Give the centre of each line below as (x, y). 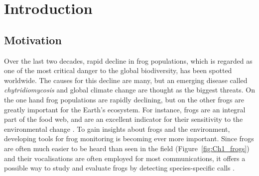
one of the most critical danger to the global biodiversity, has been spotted (118, 70)
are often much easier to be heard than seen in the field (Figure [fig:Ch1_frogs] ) (127, 148)
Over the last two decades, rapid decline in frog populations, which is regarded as (128, 60)
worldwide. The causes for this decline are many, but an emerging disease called (126, 80)
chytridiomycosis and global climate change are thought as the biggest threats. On (129, 90)
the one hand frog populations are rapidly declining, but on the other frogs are (124, 99)
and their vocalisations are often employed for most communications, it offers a (125, 158)
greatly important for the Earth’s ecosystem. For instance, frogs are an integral (125, 109)
